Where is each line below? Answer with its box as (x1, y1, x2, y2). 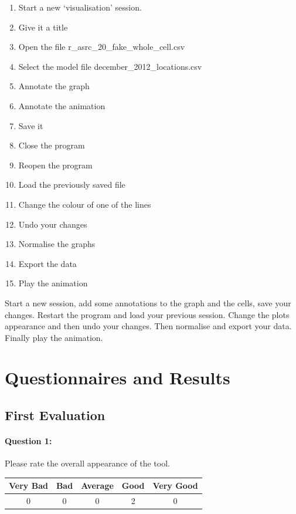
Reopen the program (18, 158, 93, 171)
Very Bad (9, 479, 48, 492)
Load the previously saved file (18, 178, 125, 191)
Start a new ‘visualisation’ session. (18, 1, 142, 13)
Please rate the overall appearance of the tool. (5, 457, 170, 469)
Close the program (18, 139, 85, 151)
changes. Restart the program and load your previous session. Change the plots (5, 308, 290, 320)
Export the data (18, 257, 77, 269)
